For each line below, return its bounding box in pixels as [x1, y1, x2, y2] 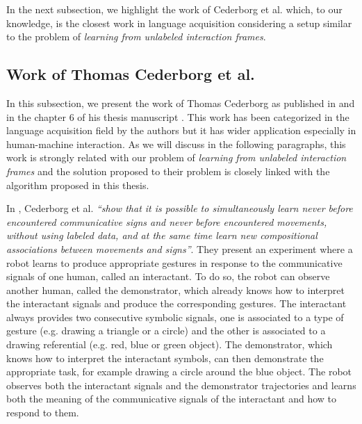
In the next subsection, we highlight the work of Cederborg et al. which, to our [6, 2, 343, 16]
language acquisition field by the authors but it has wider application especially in [6, 123, 356, 138]
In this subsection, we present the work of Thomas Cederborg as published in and [6, 95, 355, 110]
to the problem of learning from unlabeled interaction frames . [6, 29, 266, 44]
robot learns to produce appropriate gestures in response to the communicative [6, 255, 343, 270]
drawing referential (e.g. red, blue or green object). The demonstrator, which [6, 337, 333, 352]
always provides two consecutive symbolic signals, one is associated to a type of [6, 309, 344, 324]
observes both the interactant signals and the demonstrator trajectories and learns [6, 377, 356, 392]
